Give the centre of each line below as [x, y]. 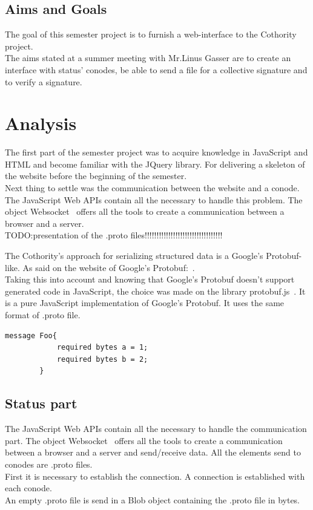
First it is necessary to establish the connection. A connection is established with [155, 476]
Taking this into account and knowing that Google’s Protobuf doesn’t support [150, 279]
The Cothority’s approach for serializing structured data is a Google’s [134, 256]
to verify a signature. [44, 81]
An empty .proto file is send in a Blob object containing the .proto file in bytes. [153, 499]
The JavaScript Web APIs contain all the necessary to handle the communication [156, 429]
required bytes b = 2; [102, 359]
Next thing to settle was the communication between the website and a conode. [152, 188]
